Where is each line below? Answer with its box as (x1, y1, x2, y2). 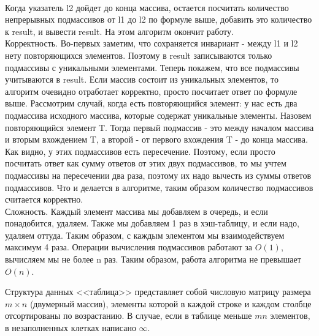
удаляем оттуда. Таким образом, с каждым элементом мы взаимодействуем (5, 228, 285, 241)
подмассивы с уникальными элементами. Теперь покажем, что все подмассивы (5, 61, 299, 73)
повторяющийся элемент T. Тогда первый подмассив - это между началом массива (5, 121, 314, 133)
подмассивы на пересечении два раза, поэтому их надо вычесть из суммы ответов (5, 168, 312, 181)
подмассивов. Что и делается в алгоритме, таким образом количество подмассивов (5, 181, 313, 193)
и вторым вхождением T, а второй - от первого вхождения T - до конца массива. (5, 133, 308, 146)
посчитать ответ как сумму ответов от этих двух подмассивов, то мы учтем (5, 157, 286, 170)
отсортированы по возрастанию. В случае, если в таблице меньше (5, 309, 252, 322)
